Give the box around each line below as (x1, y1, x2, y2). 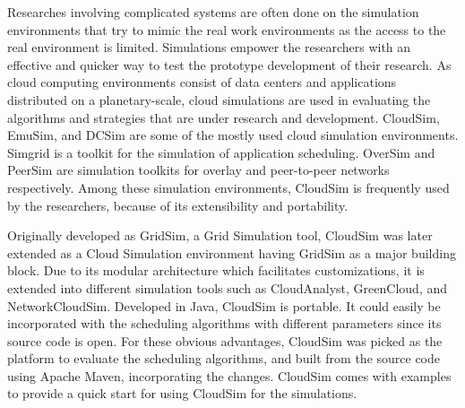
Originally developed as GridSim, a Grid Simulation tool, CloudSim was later (7, 226, 433, 245)
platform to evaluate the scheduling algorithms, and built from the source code (7, 349, 441, 368)
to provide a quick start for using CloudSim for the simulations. (7, 384, 357, 403)
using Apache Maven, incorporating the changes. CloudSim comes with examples (7, 366, 452, 385)
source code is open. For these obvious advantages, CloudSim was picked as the (7, 331, 443, 350)
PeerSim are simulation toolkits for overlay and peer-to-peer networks (7, 161, 390, 179)
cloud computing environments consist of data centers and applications (7, 73, 397, 91)
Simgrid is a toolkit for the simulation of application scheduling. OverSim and (7, 143, 435, 161)
